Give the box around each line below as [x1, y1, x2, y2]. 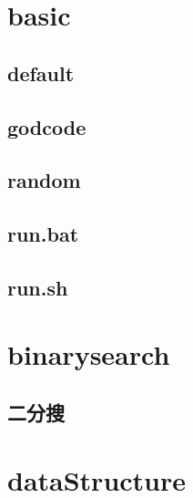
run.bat [7, 220, 79, 248]
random [7, 166, 81, 194]
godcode [7, 112, 86, 140]
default [7, 58, 75, 87]
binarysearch [7, 336, 170, 373]
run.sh [7, 273, 68, 301]
